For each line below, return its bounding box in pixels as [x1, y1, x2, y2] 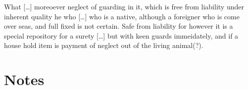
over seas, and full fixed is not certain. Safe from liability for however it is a [4, 21, 233, 31]
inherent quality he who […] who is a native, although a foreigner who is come [4, 11, 240, 21]
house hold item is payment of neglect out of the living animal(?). [4, 40, 203, 50]
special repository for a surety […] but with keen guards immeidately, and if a [4, 30, 239, 41]
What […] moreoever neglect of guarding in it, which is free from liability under [4, 1, 244, 11]
